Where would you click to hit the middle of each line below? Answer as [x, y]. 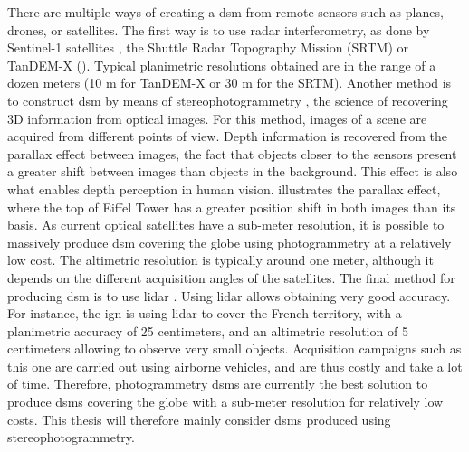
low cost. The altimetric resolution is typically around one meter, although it [220, 260]
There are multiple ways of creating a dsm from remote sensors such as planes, [225, 12]
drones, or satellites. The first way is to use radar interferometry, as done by [219, 29]
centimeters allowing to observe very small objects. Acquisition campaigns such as [234, 348]
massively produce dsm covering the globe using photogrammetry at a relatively [230, 242]
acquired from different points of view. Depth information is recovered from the [227, 136]
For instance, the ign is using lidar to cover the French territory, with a [205, 313]
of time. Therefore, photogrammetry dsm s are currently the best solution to [218, 384]
